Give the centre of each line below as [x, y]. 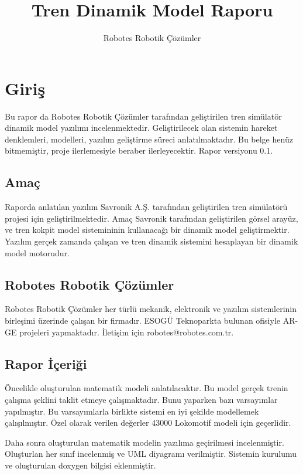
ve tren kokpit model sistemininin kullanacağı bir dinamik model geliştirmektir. [147, 230]
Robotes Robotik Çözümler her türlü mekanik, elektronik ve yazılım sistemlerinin [151, 309]
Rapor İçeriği [46, 363]
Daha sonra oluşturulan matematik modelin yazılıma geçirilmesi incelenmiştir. [144, 442]
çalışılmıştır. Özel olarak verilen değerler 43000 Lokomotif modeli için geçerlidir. [148, 423]
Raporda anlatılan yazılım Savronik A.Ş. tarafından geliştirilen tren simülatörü [146, 207]
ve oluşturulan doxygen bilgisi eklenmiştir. [80, 465]
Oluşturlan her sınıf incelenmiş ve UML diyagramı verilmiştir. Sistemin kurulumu [151, 454]
